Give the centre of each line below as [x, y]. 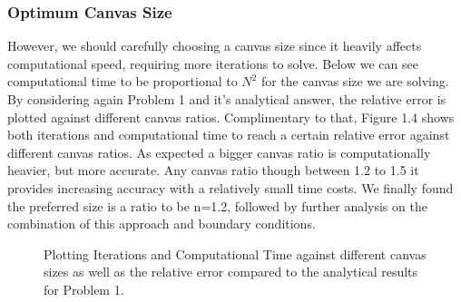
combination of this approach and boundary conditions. [162, 224]
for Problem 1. [84, 289]
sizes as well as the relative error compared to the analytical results [231, 272]
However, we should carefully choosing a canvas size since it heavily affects [215, 46]
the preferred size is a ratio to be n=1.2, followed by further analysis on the [217, 205]
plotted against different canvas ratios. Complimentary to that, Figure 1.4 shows [231, 117]
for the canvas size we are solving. [355, 81]
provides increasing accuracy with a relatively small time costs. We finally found [230, 187]
